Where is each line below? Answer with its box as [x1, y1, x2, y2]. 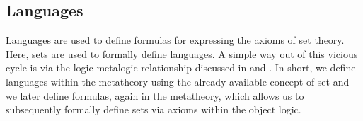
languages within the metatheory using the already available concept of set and [6, 74, 350, 88]
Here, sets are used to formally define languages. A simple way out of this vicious [6, 46, 358, 61]
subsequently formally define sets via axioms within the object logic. [6, 102, 301, 117]
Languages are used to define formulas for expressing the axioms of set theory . [6, 33, 345, 47]
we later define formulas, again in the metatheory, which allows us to [6, 88, 304, 103]
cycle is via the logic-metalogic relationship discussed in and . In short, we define [6, 60, 356, 75]
